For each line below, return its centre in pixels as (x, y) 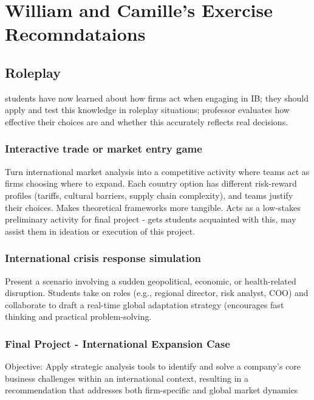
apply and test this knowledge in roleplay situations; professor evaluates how (147, 110)
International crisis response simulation (103, 258)
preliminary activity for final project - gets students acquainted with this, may (151, 219)
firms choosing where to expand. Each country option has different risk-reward (151, 183)
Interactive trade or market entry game (104, 149)
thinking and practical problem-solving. (78, 316)
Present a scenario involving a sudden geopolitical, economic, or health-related (151, 281)
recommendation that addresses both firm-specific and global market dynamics (152, 390)
